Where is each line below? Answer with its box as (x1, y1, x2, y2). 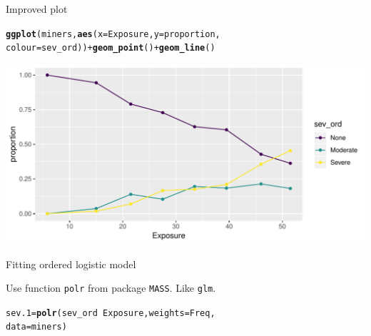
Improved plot (6, 1, 68, 16)
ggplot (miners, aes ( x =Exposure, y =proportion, (6, 29, 220, 39)
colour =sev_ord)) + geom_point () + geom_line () (6, 43, 215, 54)
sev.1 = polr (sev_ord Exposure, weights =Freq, (6, 307, 215, 318)
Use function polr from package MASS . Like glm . (6, 280, 216, 295)
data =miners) (6, 322, 67, 332)
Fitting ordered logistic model (6, 256, 136, 271)
